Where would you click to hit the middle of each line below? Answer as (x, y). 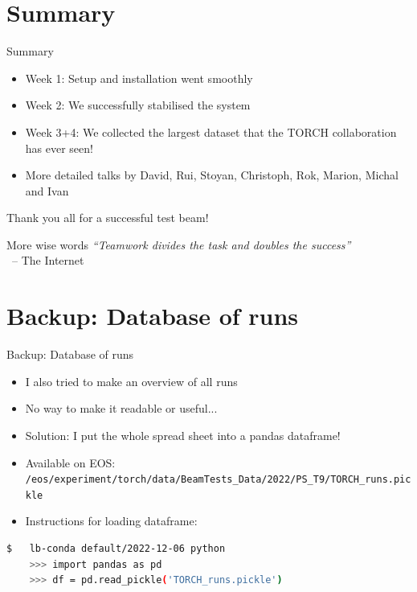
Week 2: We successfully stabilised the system (138, 105)
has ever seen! (59, 148)
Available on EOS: (70, 462)
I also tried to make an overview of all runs (131, 381)
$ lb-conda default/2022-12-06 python (116, 549)
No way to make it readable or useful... (121, 408)
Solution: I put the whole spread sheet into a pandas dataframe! (183, 435)
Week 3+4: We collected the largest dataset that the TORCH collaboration (211, 132)
